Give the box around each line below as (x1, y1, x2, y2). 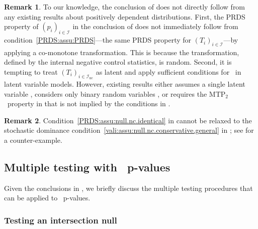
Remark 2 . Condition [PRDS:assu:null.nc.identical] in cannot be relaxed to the (4, 115, 252, 125)
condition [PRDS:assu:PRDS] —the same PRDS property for (4, 35, 192, 45)
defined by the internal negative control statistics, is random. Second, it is (4, 57, 232, 67)
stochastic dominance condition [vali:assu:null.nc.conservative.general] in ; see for (4, 125, 254, 135)
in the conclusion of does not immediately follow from (72, 21, 238, 32)
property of (4, 21, 39, 32)
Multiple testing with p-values (4, 159, 170, 174)
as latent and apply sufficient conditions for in (96, 66, 241, 77)
